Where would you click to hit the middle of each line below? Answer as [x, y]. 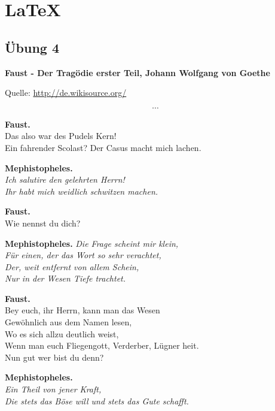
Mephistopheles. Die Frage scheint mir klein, [92, 243]
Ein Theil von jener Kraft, [53, 389]
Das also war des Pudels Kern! [61, 136]
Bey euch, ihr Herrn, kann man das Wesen [82, 310]
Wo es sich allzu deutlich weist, [62, 333]
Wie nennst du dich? [43, 223]
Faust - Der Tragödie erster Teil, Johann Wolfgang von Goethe [137, 72]
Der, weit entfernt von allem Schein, [72, 266]
